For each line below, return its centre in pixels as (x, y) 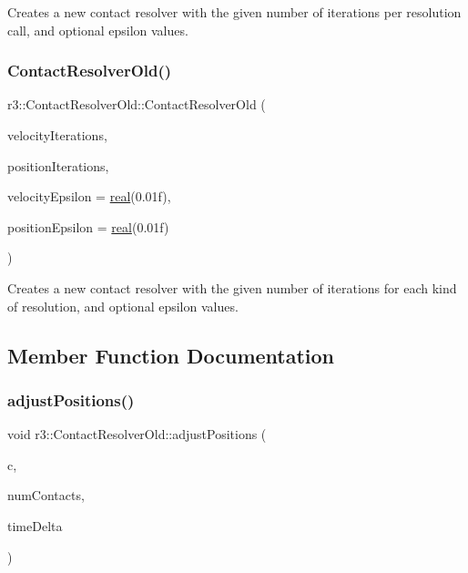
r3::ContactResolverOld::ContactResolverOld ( (137, 104)
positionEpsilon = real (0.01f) (88, 226)
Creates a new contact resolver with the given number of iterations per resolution (234, 12)
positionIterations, (58, 165)
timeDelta (35, 525)
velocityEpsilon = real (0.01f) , (89, 196)
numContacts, (46, 495)
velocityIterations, (57, 135)
